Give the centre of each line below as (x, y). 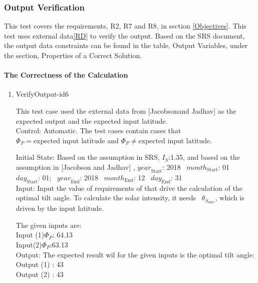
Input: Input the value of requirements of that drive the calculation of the (129, 188)
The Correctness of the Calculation (66, 75)
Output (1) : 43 (40, 264)
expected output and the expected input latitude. (92, 120)
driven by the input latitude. (60, 208)
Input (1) (30, 235)
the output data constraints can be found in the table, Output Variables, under (126, 45)
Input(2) (29, 245)
